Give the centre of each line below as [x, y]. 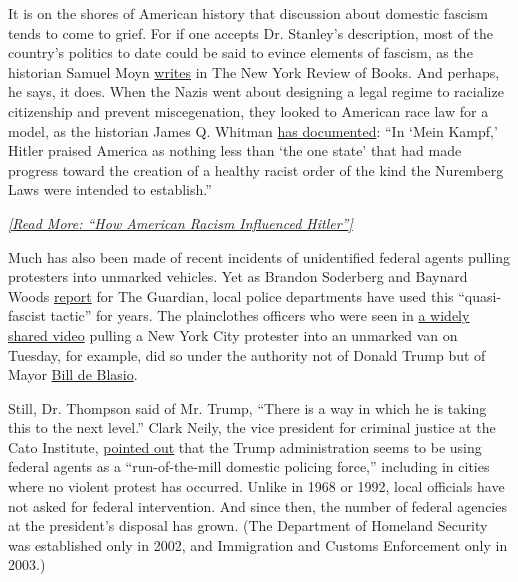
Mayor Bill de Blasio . [73, 374]
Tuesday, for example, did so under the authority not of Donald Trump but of [247, 354]
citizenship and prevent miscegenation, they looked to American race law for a [248, 110]
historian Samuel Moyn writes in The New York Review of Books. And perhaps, [254, 71]
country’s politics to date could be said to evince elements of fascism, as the [240, 52]
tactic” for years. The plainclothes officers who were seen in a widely [260, 315]
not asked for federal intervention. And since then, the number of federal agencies [257, 505]
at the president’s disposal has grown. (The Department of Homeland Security [248, 525]
